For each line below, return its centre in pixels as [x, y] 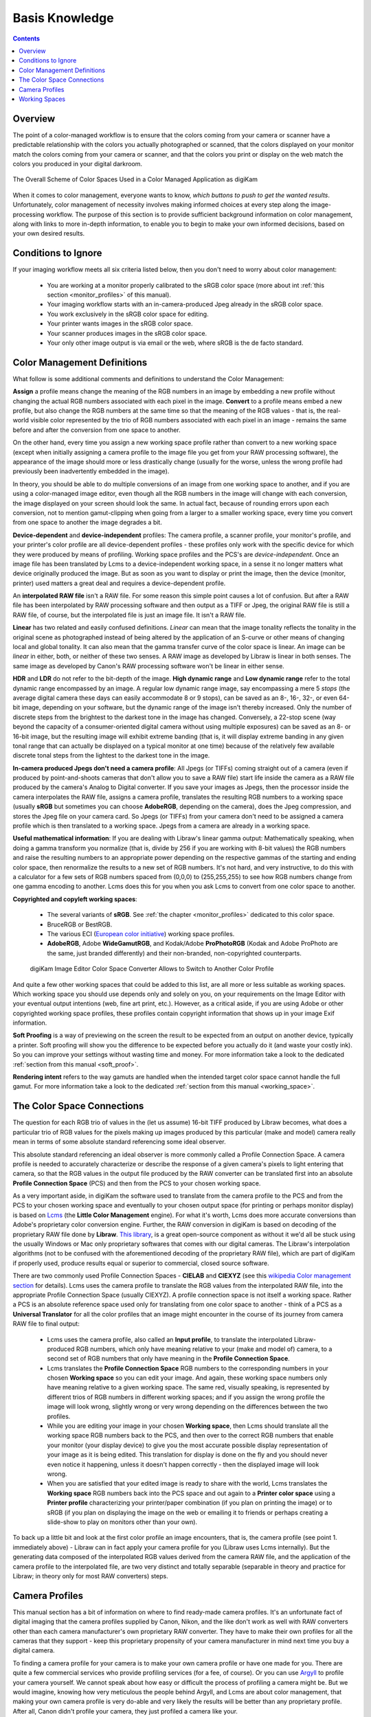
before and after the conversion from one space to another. [97, 430]
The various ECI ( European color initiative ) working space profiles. [141, 933]
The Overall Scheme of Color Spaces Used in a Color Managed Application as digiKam [135, 179]
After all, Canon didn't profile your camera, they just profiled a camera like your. [125, 1711]
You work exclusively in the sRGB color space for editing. [128, 314]
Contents [26, 38]
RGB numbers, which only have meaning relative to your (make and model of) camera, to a [204, 1349]
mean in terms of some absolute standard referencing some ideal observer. [119, 1142]
